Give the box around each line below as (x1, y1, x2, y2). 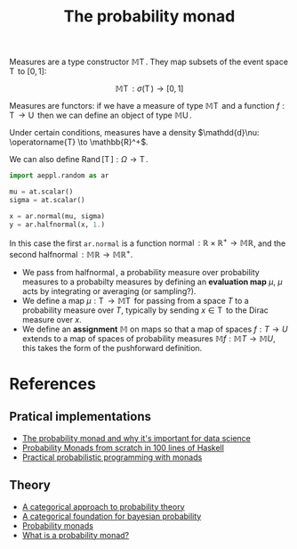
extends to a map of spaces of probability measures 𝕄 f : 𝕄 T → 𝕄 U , (21, 332, 276, 344)
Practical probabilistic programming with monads (21, 452, 203, 463)
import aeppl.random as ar (9, 171, 109, 180)
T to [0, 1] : (9, 66, 47, 77)
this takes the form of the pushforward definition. (21, 342, 203, 353)
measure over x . (21, 314, 82, 324)
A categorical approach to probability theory (21, 501, 185, 512)
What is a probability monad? (21, 529, 130, 540)
